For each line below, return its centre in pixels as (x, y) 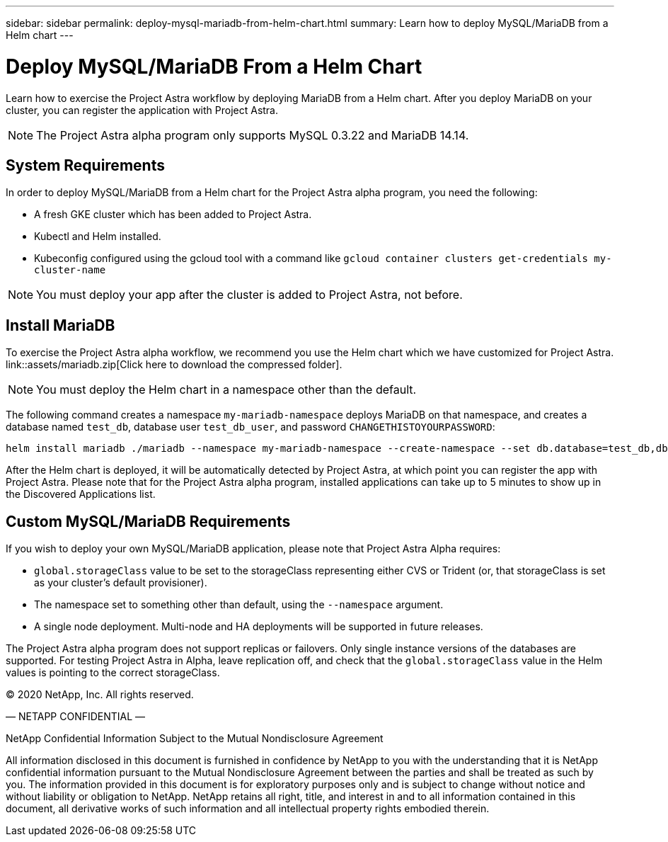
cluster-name (70, 270)
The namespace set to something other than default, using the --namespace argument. (239, 605)
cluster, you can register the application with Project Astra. (142, 110)
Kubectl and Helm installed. (98, 237)
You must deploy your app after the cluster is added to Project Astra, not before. (249, 295)
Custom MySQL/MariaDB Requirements (148, 521)
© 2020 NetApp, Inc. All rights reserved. (100, 695)
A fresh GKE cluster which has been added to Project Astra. (173, 215)
